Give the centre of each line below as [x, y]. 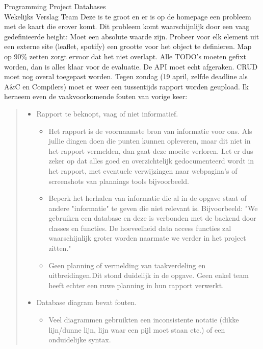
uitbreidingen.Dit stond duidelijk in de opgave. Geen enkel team [149, 275]
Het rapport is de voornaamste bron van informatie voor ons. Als [150, 131]
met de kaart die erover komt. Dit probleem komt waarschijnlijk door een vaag [127, 26]
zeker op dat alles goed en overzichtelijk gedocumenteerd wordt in [151, 161]
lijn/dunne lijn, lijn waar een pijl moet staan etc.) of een [137, 329]
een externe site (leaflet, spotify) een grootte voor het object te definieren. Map [128, 46]
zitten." [60, 248]
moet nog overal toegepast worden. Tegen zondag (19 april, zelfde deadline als [126, 76]
